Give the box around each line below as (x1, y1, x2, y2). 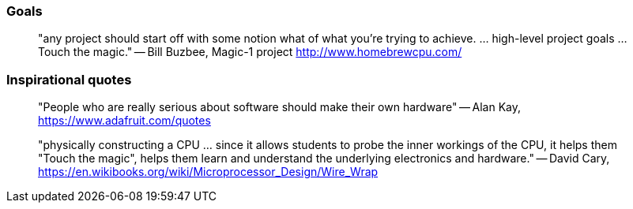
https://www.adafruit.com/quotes (38, 114, 211, 128)
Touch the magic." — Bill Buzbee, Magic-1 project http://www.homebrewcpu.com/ (38, 45, 462, 59)
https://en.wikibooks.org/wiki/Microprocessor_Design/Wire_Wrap (38, 165, 379, 179)
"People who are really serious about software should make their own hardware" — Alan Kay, (38, 100, 522, 114)
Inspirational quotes (6, 71, 132, 88)
